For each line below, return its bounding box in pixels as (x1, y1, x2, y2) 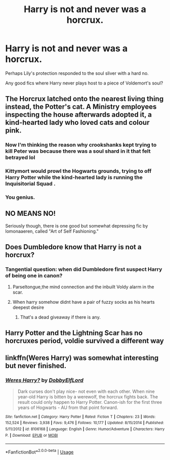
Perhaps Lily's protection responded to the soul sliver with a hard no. (5, 70, 149, 76)
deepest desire (12, 304, 45, 310)
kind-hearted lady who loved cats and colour (5, 118, 150, 127)
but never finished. (5, 361, 67, 370)
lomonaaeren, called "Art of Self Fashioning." (5, 228, 99, 234)
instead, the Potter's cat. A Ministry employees (5, 103, 157, 111)
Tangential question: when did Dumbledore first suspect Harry (5, 266, 162, 273)
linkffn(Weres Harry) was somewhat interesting (5, 354, 159, 362)
